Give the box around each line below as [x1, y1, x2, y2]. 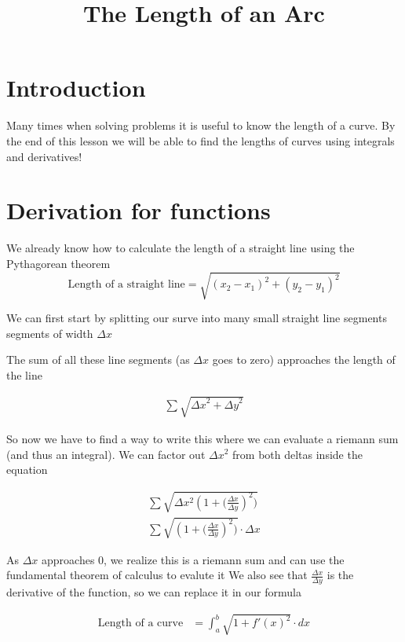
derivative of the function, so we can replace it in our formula [6, 584, 301, 600]
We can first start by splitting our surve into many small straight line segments [6, 309, 387, 325]
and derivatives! [6, 148, 82, 164]
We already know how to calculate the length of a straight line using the [6, 240, 355, 256]
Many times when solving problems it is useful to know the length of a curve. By [6, 117, 396, 134]
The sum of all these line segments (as [6, 351, 190, 368]
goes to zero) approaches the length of [212, 351, 396, 368]
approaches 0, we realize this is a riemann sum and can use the [42, 551, 345, 567]
